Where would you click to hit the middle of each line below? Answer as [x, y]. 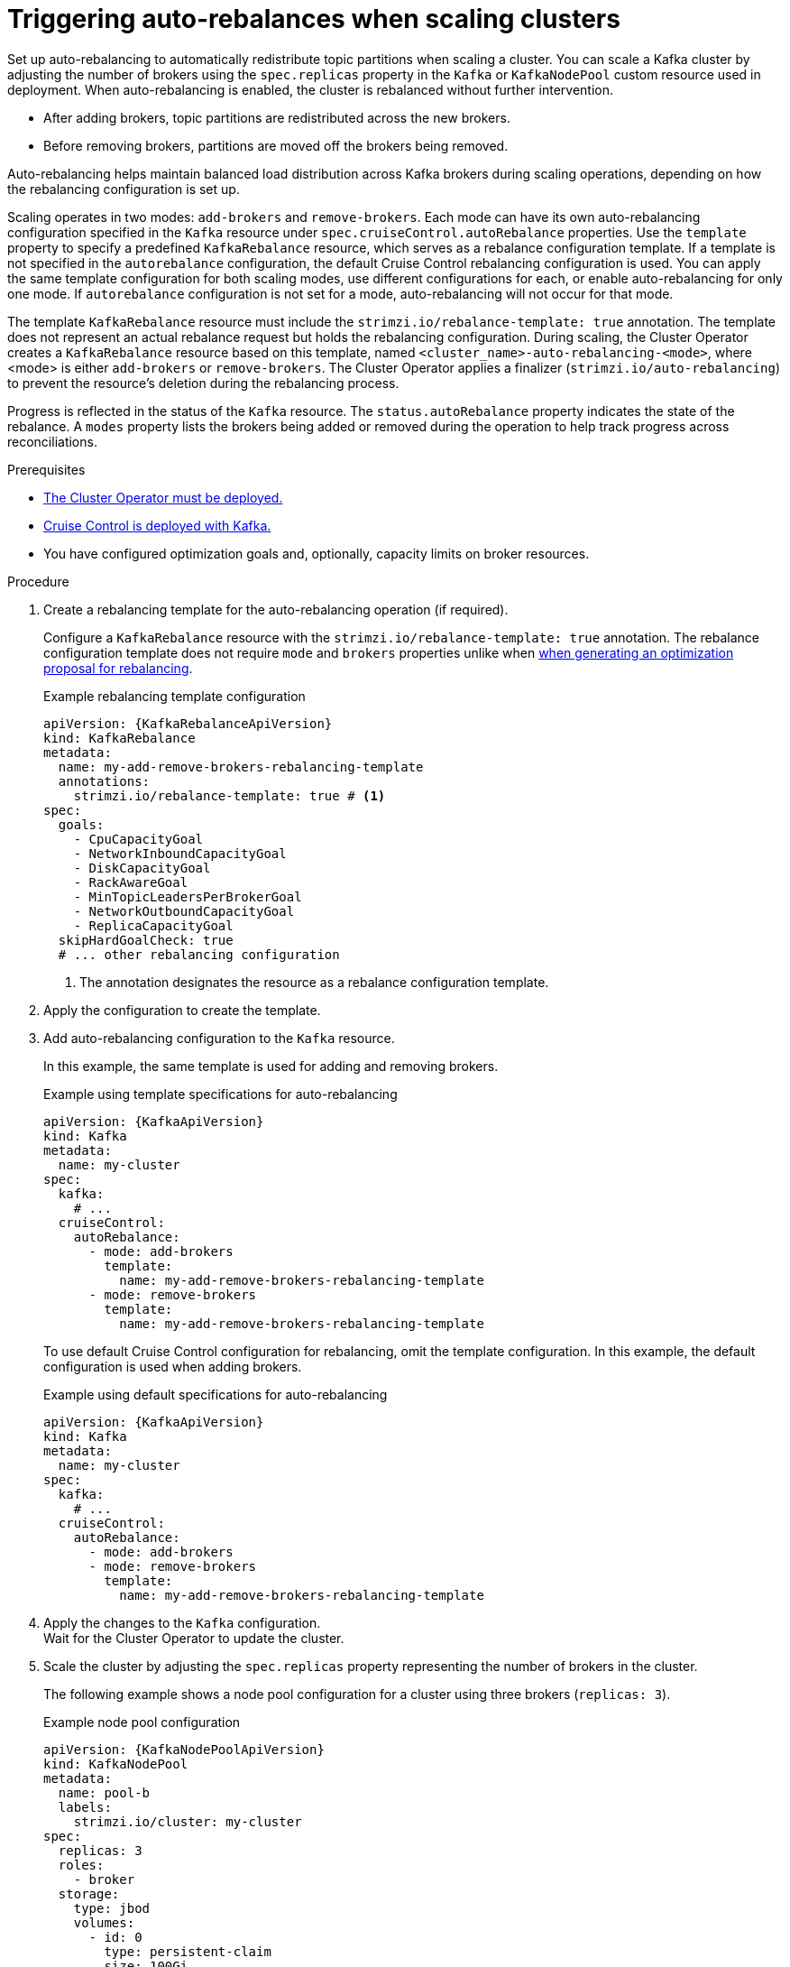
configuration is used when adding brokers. [173, 1366]
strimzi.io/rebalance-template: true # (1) [230, 795]
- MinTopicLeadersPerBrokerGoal [188, 896]
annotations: [104, 781]
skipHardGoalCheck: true [146, 940]
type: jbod [112, 1908]
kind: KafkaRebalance [119, 738]
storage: [89, 1893]
